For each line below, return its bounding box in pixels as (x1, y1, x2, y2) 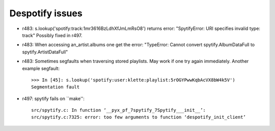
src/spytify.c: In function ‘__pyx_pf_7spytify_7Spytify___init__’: (31, 107, 206, 113)
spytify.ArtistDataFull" (22, 49, 68, 55)
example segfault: (22, 65, 60, 71)
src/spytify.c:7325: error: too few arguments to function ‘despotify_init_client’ (31, 114, 246, 120)
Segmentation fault (31, 84, 80, 90)
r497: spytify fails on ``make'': (22, 95, 85, 102)
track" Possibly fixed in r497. (22, 32, 82, 38)
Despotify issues (9, 8, 82, 19)
